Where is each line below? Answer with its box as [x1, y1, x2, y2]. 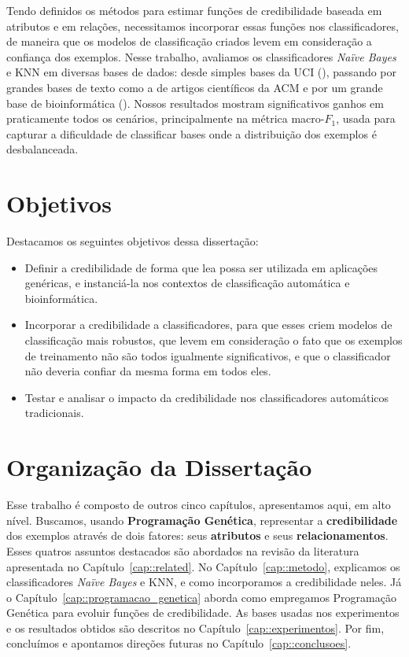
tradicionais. [24, 404, 84, 421]
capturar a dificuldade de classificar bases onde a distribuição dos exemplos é [6, 125, 377, 142]
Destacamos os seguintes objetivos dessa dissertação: [6, 233, 259, 249]
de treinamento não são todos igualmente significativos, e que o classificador [24, 347, 391, 364]
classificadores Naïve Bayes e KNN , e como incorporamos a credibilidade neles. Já [6, 574, 402, 590]
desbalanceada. [6, 141, 79, 157]
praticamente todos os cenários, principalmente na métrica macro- [6, 110, 325, 127]
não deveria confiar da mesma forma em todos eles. [24, 363, 271, 379]
